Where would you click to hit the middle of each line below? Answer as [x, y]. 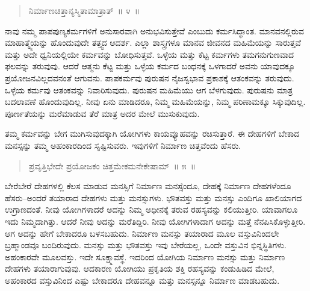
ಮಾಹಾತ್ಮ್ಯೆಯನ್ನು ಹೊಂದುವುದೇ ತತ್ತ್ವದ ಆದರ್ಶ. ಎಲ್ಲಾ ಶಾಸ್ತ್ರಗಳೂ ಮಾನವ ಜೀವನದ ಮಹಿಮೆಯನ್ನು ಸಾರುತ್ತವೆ [153, 42]
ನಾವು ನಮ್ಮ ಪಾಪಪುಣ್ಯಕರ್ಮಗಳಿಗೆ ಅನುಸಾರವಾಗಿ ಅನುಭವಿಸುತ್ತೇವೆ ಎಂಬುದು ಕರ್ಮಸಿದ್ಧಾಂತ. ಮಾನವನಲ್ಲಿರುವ [154, 30]
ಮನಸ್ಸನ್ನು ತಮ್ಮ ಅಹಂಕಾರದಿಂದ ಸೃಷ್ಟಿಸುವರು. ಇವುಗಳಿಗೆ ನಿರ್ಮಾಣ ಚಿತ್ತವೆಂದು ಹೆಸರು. [123, 145]
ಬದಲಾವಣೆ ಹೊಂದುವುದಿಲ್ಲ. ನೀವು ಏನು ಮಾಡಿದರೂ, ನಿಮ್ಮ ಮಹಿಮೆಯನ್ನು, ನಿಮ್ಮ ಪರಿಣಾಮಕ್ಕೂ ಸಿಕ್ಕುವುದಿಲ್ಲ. [155, 102]
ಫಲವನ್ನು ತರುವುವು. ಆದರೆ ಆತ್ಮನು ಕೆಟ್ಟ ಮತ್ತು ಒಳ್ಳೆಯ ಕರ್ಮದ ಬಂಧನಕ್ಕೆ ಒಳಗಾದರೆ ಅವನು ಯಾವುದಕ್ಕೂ [150, 66]
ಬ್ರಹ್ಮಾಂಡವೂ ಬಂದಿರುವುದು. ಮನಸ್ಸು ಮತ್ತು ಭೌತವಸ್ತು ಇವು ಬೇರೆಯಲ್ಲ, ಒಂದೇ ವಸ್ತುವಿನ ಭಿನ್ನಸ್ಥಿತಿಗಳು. [146, 245]
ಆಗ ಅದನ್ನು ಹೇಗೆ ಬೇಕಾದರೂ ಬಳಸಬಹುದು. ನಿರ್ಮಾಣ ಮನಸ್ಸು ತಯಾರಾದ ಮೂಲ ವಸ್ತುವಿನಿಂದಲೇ [142, 233]
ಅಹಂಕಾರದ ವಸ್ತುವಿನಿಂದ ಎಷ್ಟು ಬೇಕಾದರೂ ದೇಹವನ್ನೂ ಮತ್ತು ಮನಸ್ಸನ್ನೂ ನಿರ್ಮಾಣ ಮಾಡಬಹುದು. [142, 280]
